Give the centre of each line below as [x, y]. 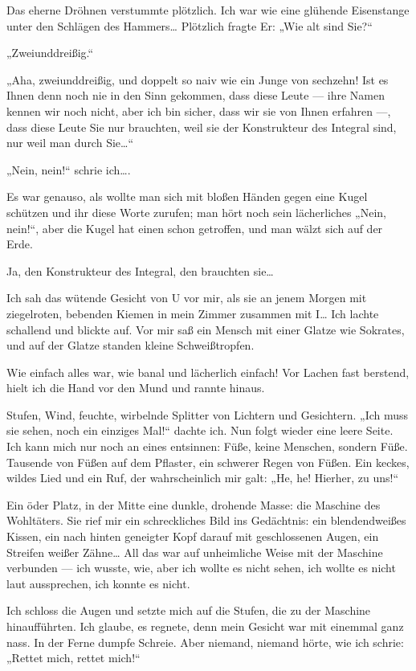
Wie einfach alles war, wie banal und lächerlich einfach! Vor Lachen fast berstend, [208, 372]
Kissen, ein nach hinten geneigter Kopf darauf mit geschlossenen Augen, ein [193, 536]
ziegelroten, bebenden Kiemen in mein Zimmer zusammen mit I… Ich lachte [193, 313]
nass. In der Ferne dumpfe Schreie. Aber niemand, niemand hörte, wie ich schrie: [205, 642]
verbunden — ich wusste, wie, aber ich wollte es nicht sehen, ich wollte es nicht [201, 568]
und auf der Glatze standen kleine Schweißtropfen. [131, 345]
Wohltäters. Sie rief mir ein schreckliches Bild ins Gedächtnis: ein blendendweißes [206, 520]
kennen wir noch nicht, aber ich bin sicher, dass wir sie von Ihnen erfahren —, [199, 110]
